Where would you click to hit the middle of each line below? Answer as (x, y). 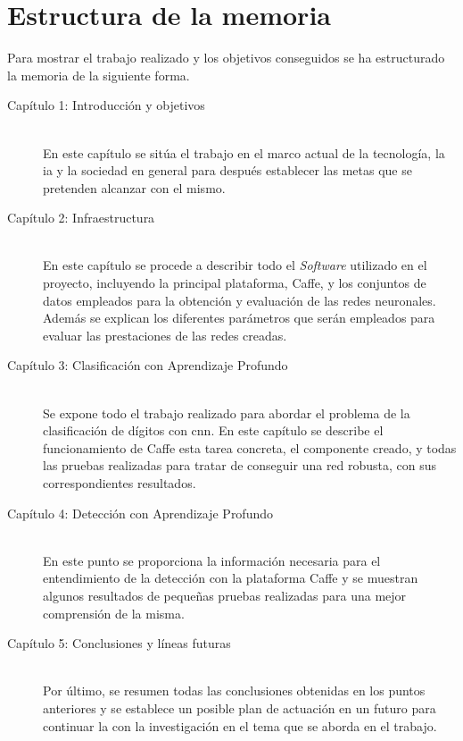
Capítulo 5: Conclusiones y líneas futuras (119, 643)
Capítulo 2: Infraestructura (81, 218)
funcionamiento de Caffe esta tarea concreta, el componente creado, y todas (250, 447)
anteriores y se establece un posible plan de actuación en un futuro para (240, 707)
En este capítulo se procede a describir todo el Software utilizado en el (235, 265)
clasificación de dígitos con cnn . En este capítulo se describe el (213, 430)
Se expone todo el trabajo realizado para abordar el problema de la (227, 413)
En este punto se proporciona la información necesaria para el (212, 560)
